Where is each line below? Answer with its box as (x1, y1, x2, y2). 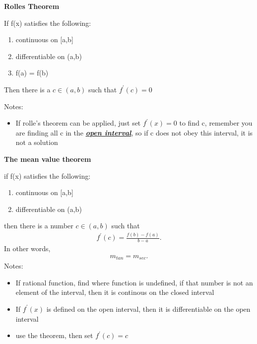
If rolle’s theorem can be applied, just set (15, 118, 141, 128)
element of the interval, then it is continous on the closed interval (15, 287, 214, 297)
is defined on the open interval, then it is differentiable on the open (46, 303, 251, 314)
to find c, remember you (179, 118, 253, 128)
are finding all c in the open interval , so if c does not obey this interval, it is (15, 127, 253, 138)
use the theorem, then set (15, 330, 93, 341)
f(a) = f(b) (15, 68, 49, 78)
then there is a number (4, 220, 73, 231)
